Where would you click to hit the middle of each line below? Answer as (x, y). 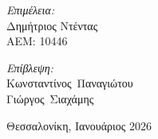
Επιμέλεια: (31, 10)
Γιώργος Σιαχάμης (50, 98)
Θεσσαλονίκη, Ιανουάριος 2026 (79, 125)
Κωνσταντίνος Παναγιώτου (70, 83)
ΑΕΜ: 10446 (37, 41)
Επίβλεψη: (30, 67)
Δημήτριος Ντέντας (52, 25)
